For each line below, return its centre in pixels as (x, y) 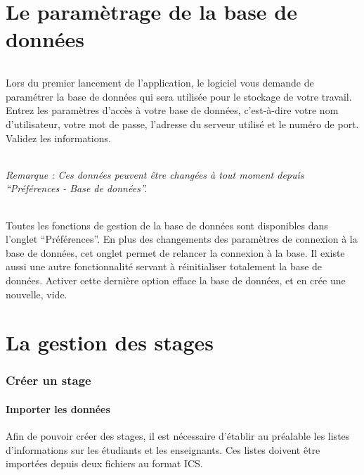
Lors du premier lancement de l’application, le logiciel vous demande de (160, 83)
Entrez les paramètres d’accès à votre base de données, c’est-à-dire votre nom (172, 110)
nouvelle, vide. (37, 294)
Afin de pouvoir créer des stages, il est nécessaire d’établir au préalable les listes (178, 436)
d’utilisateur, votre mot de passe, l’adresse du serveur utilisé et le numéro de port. (182, 123)
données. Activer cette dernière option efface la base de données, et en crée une (176, 280)
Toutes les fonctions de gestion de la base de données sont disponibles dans (167, 225)
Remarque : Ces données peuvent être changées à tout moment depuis (155, 174)
